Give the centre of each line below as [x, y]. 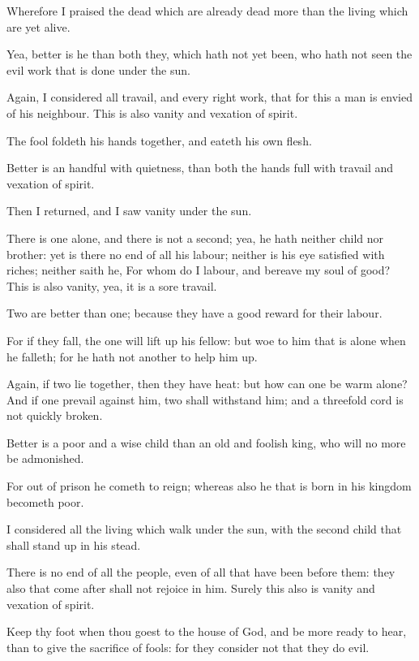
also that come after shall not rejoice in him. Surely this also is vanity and [191, 588]
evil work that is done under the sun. [98, 69]
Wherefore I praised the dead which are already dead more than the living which [207, 11]
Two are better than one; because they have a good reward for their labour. [195, 313]
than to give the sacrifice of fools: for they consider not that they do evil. [188, 647]
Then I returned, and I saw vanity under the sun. [129, 211]
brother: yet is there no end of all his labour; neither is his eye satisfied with [196, 254]
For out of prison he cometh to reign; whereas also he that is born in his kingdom [209, 486]
